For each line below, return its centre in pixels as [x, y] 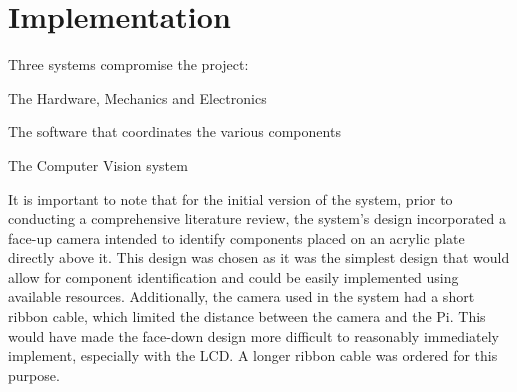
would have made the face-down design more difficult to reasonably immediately [253, 335]
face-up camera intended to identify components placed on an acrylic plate [236, 237]
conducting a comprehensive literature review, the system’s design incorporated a [257, 218]
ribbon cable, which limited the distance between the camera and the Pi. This [247, 316]
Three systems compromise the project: [128, 64]
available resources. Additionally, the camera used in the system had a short [241, 296]
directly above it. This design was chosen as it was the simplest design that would [259, 257]
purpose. [34, 374]
